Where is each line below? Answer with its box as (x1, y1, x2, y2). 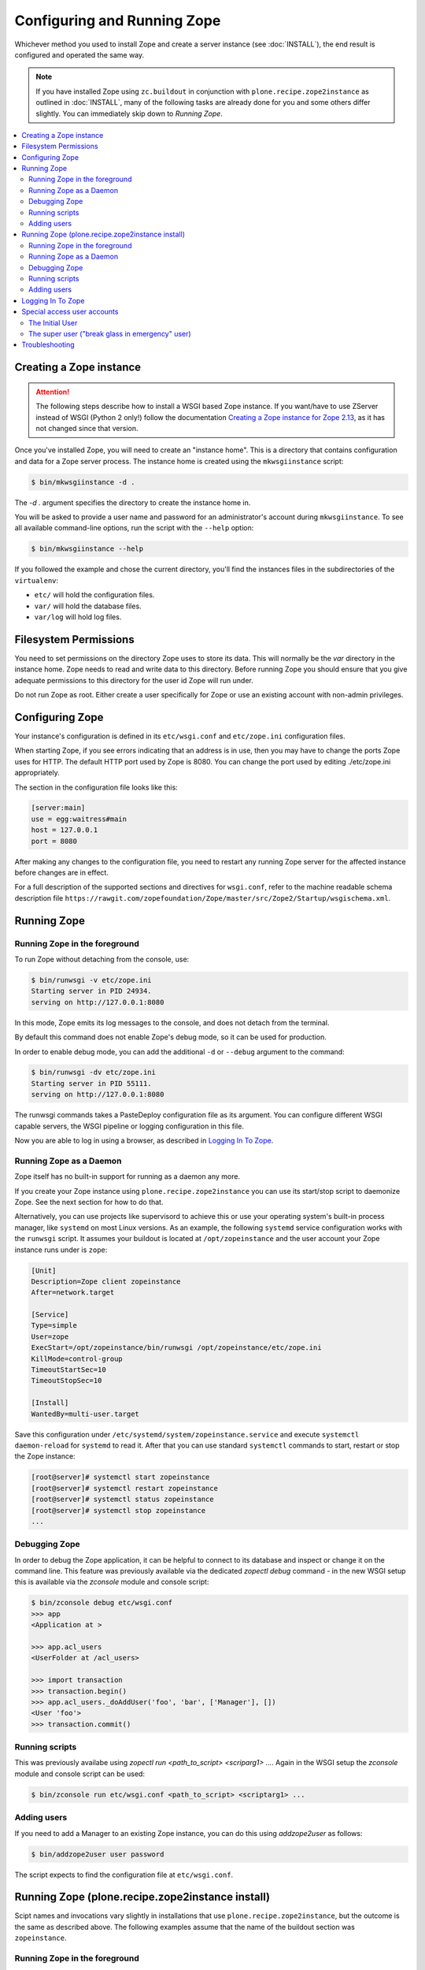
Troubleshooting (21, 340, 75, 350)
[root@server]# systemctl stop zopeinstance (31, 1506, 206, 1515)
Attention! (35, 387, 70, 396)
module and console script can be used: (14, 1769, 146, 1779)
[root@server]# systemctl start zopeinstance (31, 1473, 210, 1481)
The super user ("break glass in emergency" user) (28, 329, 192, 338)
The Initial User (28, 318, 78, 327)
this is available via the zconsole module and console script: (14, 1577, 209, 1587)
